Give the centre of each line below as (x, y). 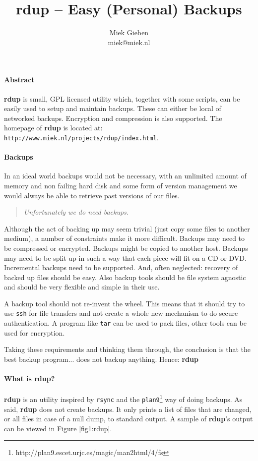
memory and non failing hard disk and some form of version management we (121, 185)
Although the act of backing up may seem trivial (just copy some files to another (127, 228)
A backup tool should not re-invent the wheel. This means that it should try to (125, 303)
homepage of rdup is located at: (53, 128)
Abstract (19, 80)
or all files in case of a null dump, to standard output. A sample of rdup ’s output (129, 419)
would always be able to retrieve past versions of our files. (92, 195)
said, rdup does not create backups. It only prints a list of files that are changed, (128, 409)
